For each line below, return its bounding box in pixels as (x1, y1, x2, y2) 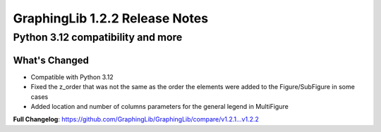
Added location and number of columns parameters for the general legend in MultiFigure (30, 102, 289, 110)
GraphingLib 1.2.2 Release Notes (13, 11, 208, 26)
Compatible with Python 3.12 (30, 72, 114, 81)
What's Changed (13, 54, 90, 66)
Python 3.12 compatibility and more (13, 31, 183, 44)
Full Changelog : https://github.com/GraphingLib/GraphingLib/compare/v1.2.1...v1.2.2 (13, 115, 259, 124)
